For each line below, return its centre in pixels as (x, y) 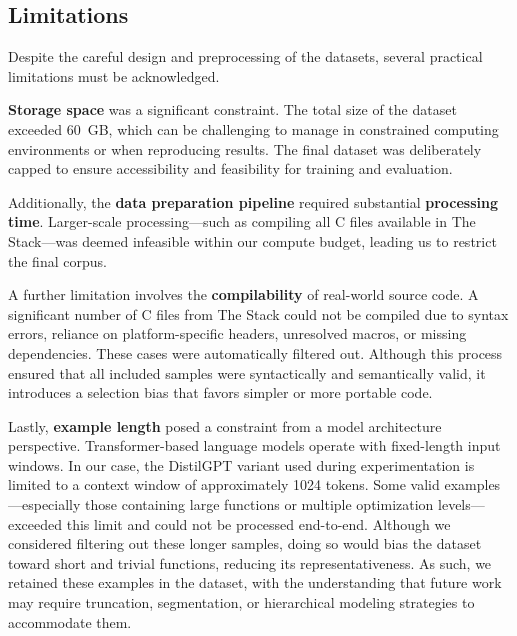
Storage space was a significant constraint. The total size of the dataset (232, 109)
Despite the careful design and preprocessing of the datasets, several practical (245, 56)
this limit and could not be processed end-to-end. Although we (258, 523)
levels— (461, 504)
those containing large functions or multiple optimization (259, 504)
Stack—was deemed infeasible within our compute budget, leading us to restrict (252, 240)
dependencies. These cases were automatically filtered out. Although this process (255, 352)
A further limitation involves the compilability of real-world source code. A (243, 294)
